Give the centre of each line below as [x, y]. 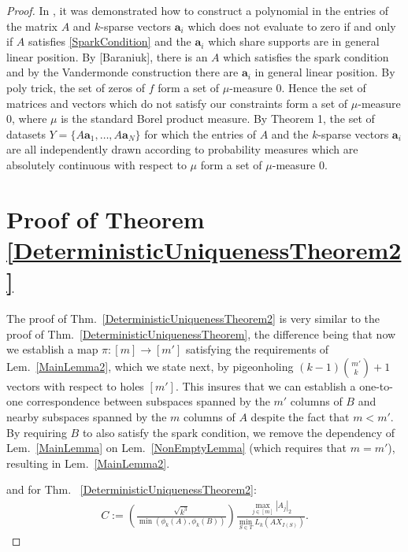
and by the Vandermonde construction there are [122, 72]
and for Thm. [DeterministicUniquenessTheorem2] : [132, 489]
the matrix [32, 26]
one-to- [376, 385]
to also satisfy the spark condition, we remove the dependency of [239, 432]
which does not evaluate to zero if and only [292, 26]
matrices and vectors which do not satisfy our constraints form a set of [177, 103]
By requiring [37, 432]
